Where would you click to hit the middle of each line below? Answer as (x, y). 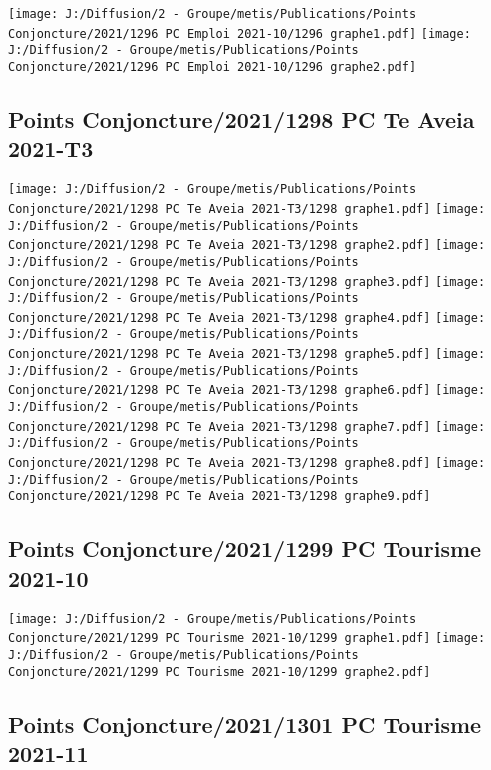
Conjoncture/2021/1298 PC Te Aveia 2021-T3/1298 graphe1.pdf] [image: (247, 208)
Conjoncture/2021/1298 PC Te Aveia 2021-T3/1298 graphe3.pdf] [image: (247, 281)
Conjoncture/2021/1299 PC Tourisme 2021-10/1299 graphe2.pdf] (219, 671)
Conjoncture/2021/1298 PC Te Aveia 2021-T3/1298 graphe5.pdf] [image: (247, 354)
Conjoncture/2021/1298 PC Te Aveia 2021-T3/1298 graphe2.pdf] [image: (247, 245)
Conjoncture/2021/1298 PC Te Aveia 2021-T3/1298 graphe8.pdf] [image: (247, 463)
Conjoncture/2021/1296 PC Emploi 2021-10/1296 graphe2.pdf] (212, 66)
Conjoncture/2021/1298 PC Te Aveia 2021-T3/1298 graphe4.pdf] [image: (247, 317)
